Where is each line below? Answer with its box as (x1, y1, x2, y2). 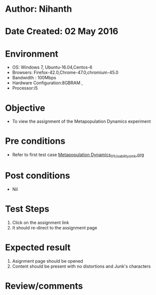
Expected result (5, 242, 71, 253)
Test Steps (5, 204, 50, 215)
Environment (5, 48, 59, 59)
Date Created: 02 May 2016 (5, 26, 118, 37)
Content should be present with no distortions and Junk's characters (12, 263, 151, 269)
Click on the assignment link (12, 219, 69, 226)
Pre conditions (5, 136, 66, 147)
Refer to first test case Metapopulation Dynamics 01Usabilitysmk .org (12, 152, 144, 159)
